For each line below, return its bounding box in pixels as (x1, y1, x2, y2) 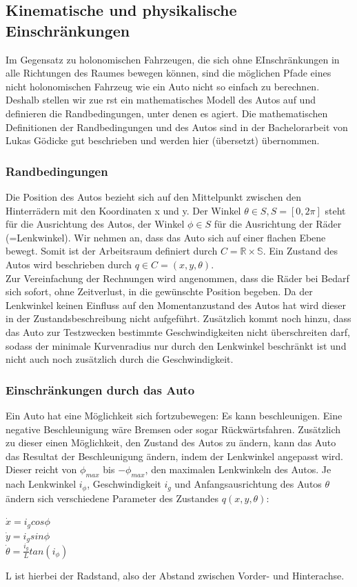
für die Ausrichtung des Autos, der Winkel (6, 217, 185, 231)
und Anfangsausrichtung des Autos (174, 477, 322, 491)
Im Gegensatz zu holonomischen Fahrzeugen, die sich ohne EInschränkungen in (6, 52, 340, 66)
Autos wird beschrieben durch (6, 257, 132, 271)
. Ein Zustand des (263, 243, 338, 258)
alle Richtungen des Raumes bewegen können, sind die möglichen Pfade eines (6, 66, 331, 80)
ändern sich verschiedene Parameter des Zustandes (6, 490, 219, 505)
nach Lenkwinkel (6, 477, 76, 491)
